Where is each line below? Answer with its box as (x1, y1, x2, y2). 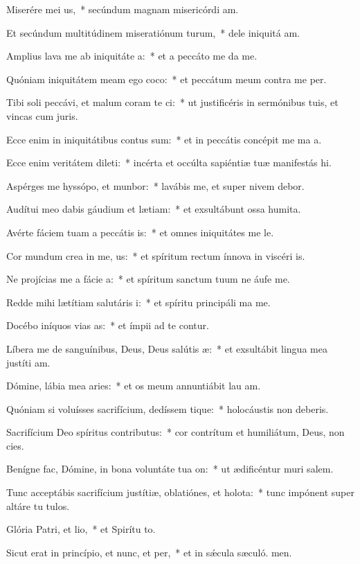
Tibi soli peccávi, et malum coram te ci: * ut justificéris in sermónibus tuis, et (6, 95, 339, 109)
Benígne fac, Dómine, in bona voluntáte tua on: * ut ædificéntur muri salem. (6, 461, 334, 476)
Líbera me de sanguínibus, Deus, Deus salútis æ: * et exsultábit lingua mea (6, 341, 327, 355)
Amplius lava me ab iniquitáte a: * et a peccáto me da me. (6, 49, 258, 63)
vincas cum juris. (6, 108, 78, 123)
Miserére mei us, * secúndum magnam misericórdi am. (6, 2, 239, 16)
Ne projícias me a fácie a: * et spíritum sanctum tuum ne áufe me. (6, 272, 290, 286)
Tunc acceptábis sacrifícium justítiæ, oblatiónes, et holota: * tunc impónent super (6, 485, 354, 500)
